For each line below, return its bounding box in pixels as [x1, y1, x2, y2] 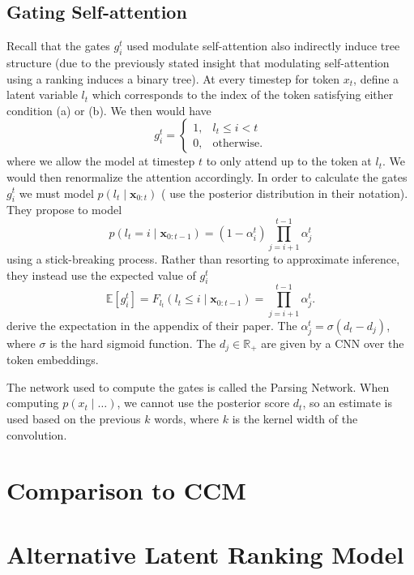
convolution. [6, 426, 67, 443]
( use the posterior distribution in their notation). [161, 184, 408, 201]
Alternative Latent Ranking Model [6, 537, 404, 570]
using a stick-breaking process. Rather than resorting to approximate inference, [6, 251, 400, 268]
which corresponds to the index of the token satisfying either [92, 86, 394, 103]
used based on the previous [6, 410, 141, 427]
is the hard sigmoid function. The [49, 334, 216, 351]
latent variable [6, 86, 78, 103]
